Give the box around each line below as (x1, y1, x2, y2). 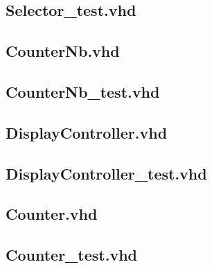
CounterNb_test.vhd (6, 80, 160, 102)
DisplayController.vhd (6, 121, 168, 143)
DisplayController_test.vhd (6, 162, 207, 184)
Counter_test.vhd (6, 244, 138, 266)
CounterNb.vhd (6, 40, 120, 62)
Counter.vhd (6, 203, 98, 225)
